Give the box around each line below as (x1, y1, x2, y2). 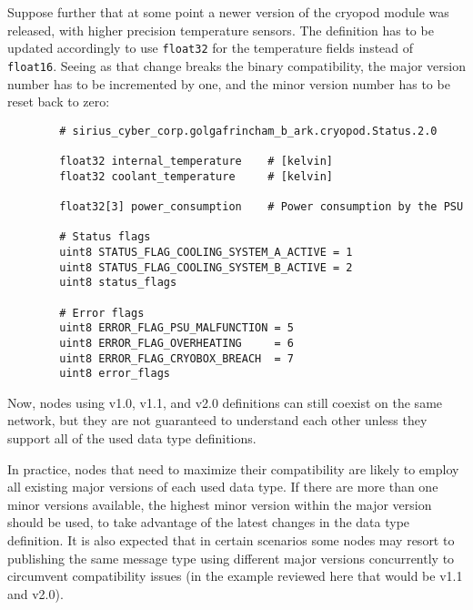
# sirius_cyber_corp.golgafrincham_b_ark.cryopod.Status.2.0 (59, 124, 438, 137)
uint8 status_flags (59, 276, 177, 290)
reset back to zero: (7, 92, 110, 111)
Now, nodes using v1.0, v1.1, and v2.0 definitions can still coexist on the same (7, 392, 443, 412)
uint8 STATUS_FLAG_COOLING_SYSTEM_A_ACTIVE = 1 (59, 245, 353, 259)
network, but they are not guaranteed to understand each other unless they (7, 411, 428, 430)
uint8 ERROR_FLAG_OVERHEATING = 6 (59, 336, 294, 350)
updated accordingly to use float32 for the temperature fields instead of (7, 38, 414, 57)
